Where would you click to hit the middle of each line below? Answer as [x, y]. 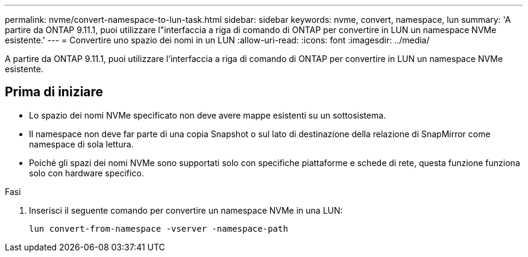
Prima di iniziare [54, 92]
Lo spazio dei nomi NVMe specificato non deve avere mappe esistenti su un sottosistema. [208, 115]
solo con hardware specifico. [86, 173]
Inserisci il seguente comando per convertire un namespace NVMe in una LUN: [186, 210]
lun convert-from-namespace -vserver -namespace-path [159, 228]
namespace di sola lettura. [81, 144]
